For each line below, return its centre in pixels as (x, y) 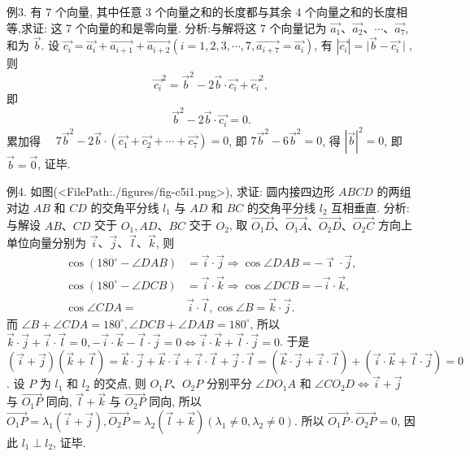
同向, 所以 (175, 401)
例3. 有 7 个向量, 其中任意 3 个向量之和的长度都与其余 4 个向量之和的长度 (202, 11)
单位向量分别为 (46, 243)
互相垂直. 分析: (370, 207)
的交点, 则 (120, 383)
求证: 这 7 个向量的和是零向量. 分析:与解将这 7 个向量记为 (174, 27)
